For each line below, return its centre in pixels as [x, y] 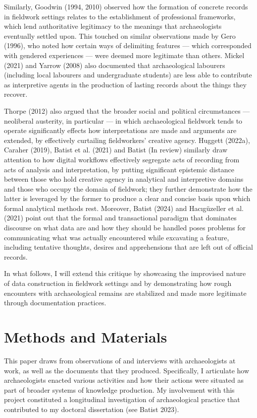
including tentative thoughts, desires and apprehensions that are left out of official [128, 247]
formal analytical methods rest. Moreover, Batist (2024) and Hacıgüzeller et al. [124, 208]
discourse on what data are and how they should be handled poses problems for [125, 228]
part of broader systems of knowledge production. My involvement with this [119, 389]
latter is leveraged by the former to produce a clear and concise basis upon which [127, 198]
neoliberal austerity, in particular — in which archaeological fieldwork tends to [123, 120]
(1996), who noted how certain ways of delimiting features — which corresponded [128, 45]
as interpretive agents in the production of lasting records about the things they [125, 84]
